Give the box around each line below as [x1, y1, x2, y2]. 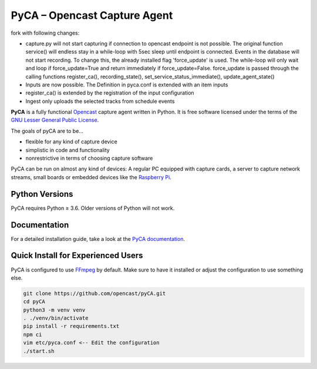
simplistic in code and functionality [25, 146, 110, 153]
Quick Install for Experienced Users [11, 250, 143, 261]
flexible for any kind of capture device [25, 138, 117, 145]
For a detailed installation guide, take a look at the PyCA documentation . [11, 235, 185, 242]
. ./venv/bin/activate [23, 315, 89, 321]
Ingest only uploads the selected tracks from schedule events [25, 98, 175, 105]
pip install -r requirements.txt [23, 323, 120, 330]
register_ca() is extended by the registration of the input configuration [25, 89, 194, 96]
